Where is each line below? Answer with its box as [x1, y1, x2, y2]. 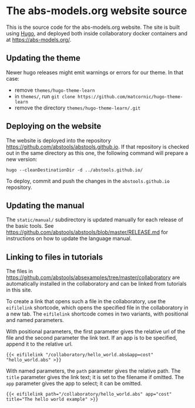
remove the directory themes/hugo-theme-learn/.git [14, 104, 141, 111]
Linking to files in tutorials [6, 252, 103, 262]
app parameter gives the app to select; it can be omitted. [6, 380, 142, 387]
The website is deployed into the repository [6, 137, 112, 144]
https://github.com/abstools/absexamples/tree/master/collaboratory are [6, 274, 180, 281]
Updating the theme [6, 53, 81, 63]
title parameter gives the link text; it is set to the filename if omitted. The [6, 374, 184, 381]
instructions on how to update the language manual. [6, 235, 132, 242]
